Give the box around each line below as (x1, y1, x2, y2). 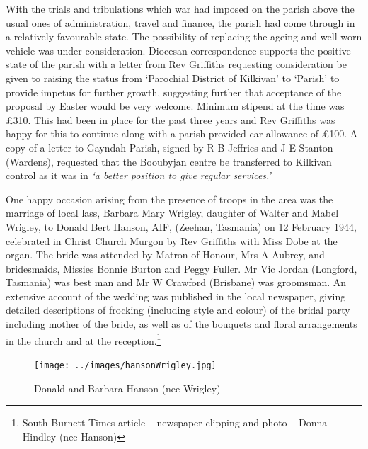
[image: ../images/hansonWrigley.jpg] (34, 360, 217, 370)
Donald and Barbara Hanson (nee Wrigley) (34, 380, 221, 395)
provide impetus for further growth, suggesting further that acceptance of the (6, 84, 342, 99)
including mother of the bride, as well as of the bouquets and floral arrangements (6, 317, 357, 331)
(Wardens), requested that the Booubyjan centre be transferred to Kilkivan (6, 154, 332, 169)
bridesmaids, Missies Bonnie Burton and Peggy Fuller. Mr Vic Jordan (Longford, (6, 261, 357, 275)
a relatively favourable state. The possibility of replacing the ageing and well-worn (6, 29, 362, 44)
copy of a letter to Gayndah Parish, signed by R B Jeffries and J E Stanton (6, 140, 333, 154)
